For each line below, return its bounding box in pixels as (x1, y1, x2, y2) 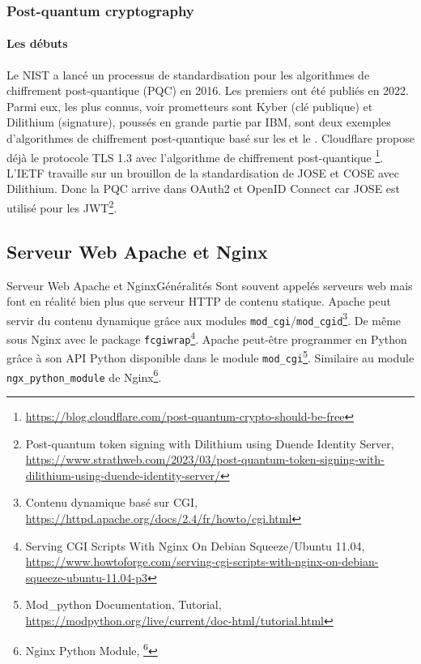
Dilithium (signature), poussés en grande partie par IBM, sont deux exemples (6, 114, 391, 131)
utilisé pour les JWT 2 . (6, 197, 117, 216)
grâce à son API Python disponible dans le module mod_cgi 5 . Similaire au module (6, 347, 415, 366)
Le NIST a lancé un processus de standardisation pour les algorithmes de (6, 66, 370, 83)
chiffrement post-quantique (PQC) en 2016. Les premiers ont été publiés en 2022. (6, 82, 409, 99)
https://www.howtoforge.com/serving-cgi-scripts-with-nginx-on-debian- (25, 553, 379, 570)
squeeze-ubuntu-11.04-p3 (25, 568, 147, 585)
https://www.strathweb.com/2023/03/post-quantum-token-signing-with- (25, 451, 385, 468)
